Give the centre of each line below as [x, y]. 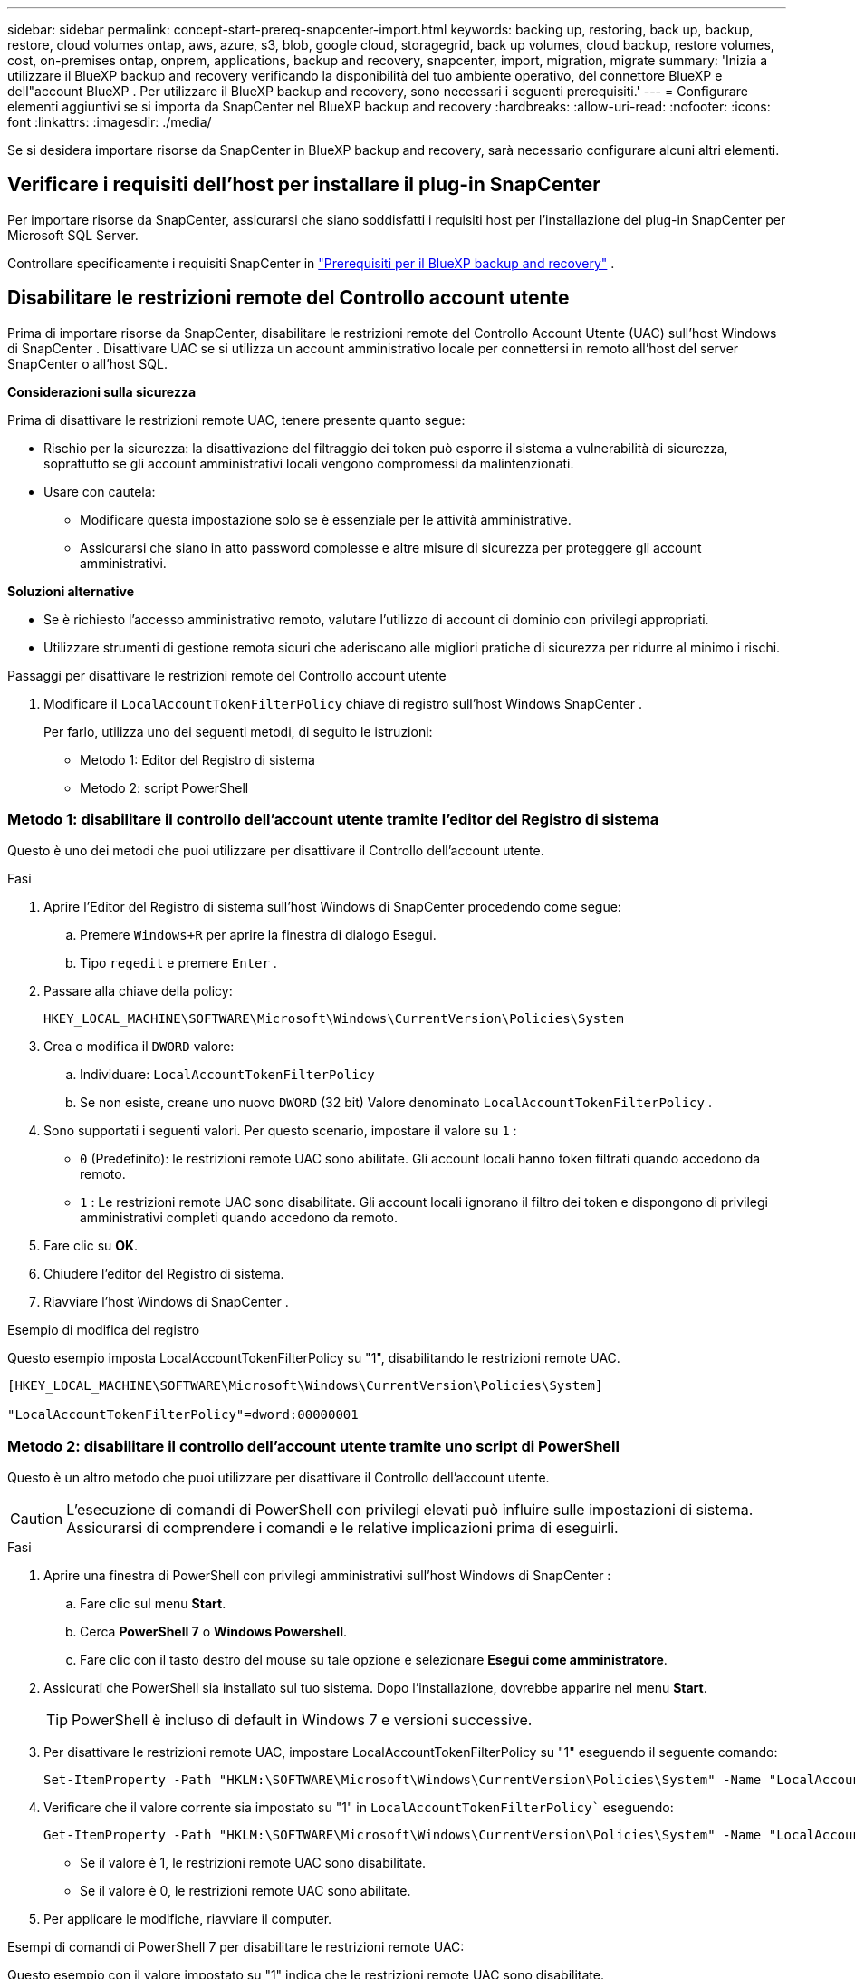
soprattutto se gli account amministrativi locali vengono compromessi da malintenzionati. [309, 463]
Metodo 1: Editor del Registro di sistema [197, 759]
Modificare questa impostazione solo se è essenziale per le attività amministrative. [326, 519]
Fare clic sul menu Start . [153, 1604]
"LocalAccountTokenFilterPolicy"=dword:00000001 [183, 1415]
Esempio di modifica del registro [104, 1330]
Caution [37, 1519]
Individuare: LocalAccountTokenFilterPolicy [227, 1075]
